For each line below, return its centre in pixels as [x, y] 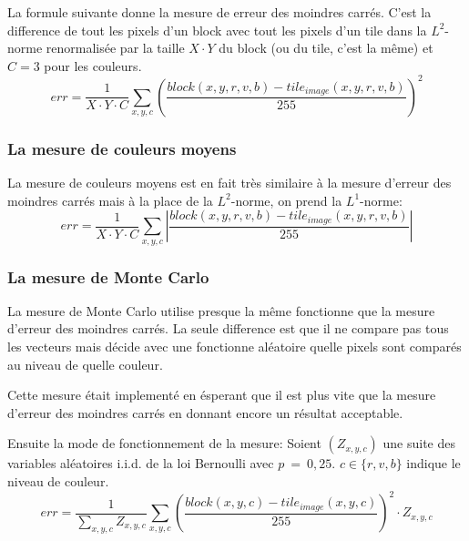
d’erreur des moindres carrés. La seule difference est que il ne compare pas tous [228, 328]
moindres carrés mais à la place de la [110, 200]
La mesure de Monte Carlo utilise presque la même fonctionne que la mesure [221, 310]
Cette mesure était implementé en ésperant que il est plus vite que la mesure [222, 395]
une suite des [419, 443]
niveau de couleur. [58, 481]
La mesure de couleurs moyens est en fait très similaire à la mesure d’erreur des [229, 183]
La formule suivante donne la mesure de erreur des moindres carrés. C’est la [219, 12]
